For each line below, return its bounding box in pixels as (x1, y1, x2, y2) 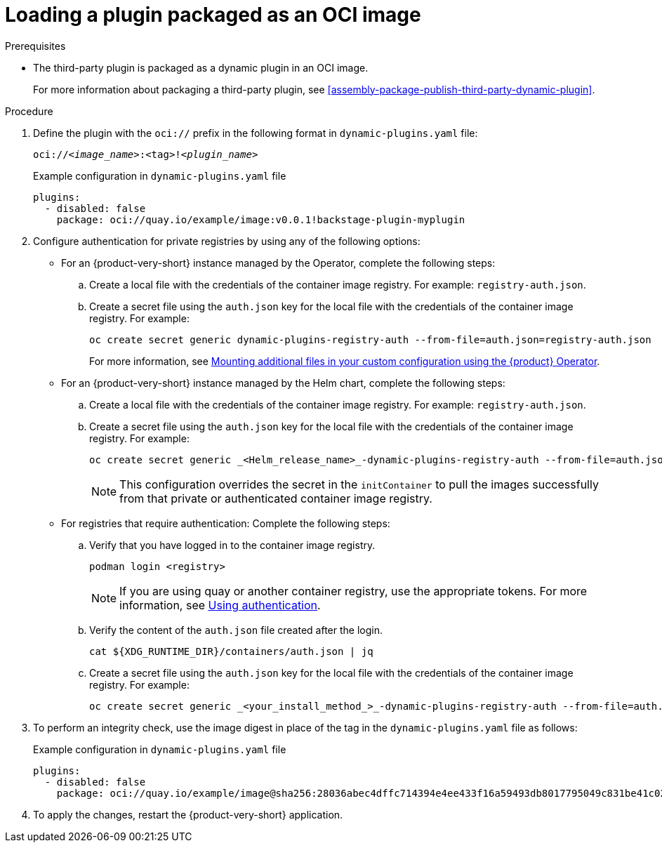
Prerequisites (5, 39, 66, 52)
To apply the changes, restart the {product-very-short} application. (33, 808, 343, 821)
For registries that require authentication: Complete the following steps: (61, 517, 390, 529)
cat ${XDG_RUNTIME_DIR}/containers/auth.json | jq (89, 645, 373, 657)
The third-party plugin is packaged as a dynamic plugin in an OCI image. (33, 61, 369, 74)
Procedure (5, 105, 53, 117)
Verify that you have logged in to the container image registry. (89, 538, 376, 551)
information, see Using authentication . (119, 597, 321, 612)
